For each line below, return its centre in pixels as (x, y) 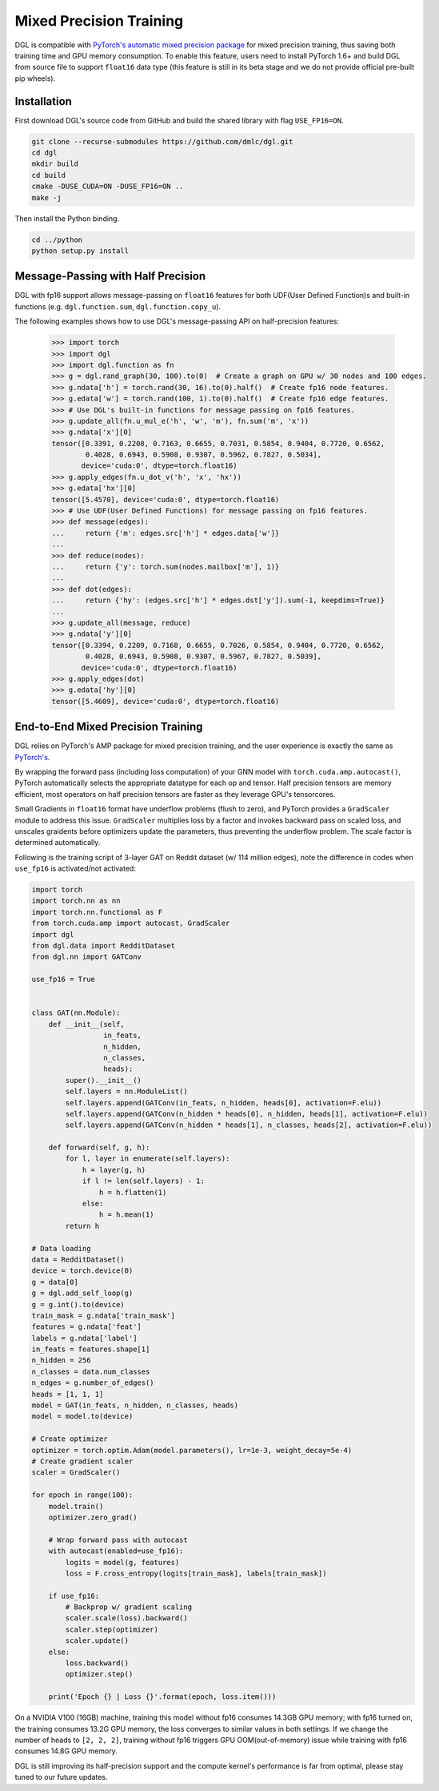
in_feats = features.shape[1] (91, 1349)
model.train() (76, 1506)
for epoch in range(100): (82, 1495)
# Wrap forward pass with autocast (118, 1539)
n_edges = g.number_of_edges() (93, 1383)
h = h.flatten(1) (133, 1192)
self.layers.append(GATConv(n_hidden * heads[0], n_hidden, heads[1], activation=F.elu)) (246, 1114)
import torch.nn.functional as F (97, 912)
